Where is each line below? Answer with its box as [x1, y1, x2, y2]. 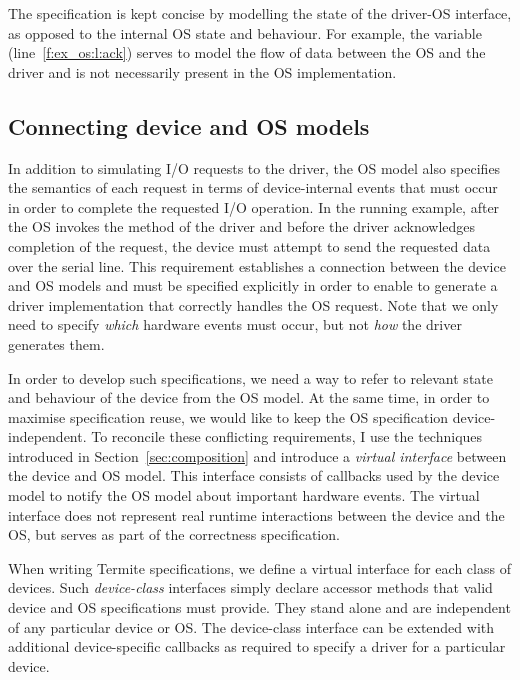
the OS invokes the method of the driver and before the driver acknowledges [8, 216, 476, 237]
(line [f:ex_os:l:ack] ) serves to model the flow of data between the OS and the [8, 42, 486, 63]
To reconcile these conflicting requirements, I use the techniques [91, 426, 483, 447]
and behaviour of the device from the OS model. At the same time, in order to [8, 387, 490, 408]
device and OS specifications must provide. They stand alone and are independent [8, 597, 511, 618]
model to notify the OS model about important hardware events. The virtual [8, 485, 480, 506]
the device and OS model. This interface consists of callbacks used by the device [8, 465, 500, 486]
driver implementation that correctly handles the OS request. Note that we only [8, 294, 499, 315]
